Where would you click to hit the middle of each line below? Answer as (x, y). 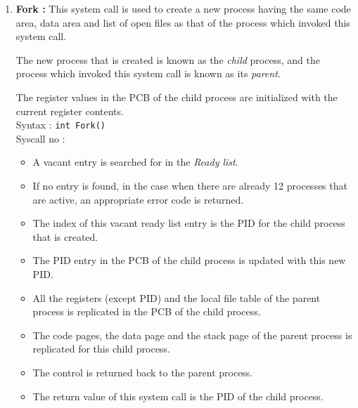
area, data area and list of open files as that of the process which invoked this (183, 22)
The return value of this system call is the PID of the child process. (178, 396)
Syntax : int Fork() (61, 125)
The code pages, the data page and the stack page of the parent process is (192, 335)
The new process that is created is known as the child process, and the (168, 59)
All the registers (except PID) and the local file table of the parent (177, 297)
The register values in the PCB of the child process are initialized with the (177, 97)
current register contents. (70, 111)
